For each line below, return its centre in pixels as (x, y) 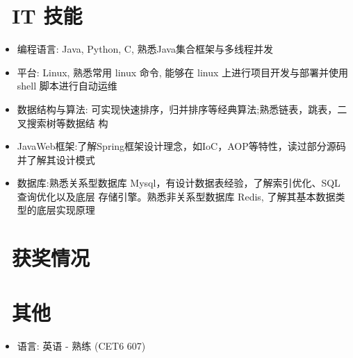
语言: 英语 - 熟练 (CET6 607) (81, 345)
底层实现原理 (66, 210)
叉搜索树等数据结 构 (63, 122)
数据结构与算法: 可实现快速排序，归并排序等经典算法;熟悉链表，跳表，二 (182, 109)
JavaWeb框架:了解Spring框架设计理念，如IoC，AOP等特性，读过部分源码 (181, 146)
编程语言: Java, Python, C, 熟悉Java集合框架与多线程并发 (145, 49)
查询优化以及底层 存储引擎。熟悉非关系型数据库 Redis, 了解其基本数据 (176, 196)
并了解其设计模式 (56, 159)
